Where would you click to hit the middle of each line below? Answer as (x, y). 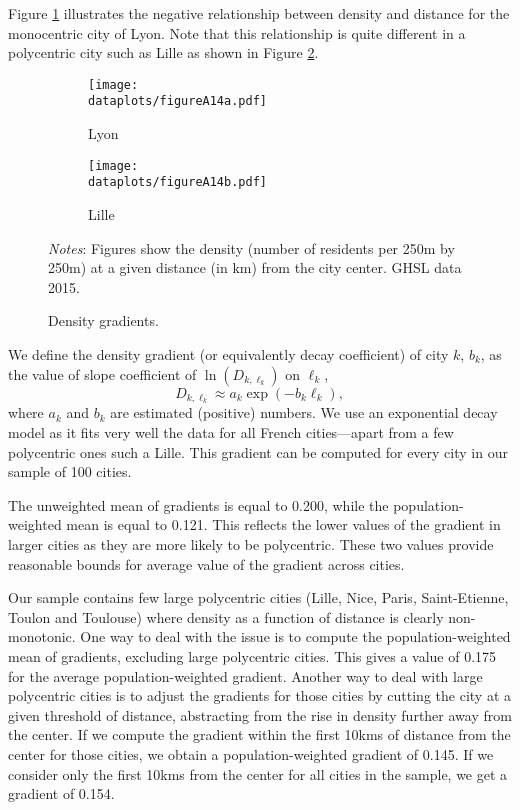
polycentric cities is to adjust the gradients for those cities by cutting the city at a (259, 695)
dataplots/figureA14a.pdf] (177, 101)
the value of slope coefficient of (102, 373)
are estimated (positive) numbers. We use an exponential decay (304, 412)
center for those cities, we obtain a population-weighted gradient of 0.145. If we (251, 753)
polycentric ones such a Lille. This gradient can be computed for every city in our (258, 451)
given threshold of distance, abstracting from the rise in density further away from (260, 714)
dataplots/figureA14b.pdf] (177, 182)
